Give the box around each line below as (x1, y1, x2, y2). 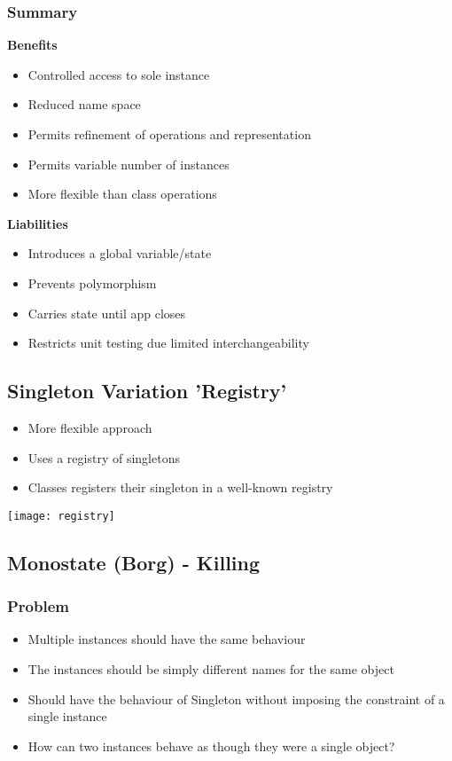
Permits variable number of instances (27, 154, 230, 173)
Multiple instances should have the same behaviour (27, 630, 306, 648)
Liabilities (7, 214, 68, 232)
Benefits (7, 35, 58, 54)
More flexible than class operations (27, 184, 217, 203)
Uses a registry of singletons (27, 448, 180, 467)
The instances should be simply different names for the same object (27, 659, 394, 678)
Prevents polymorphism (27, 273, 157, 292)
